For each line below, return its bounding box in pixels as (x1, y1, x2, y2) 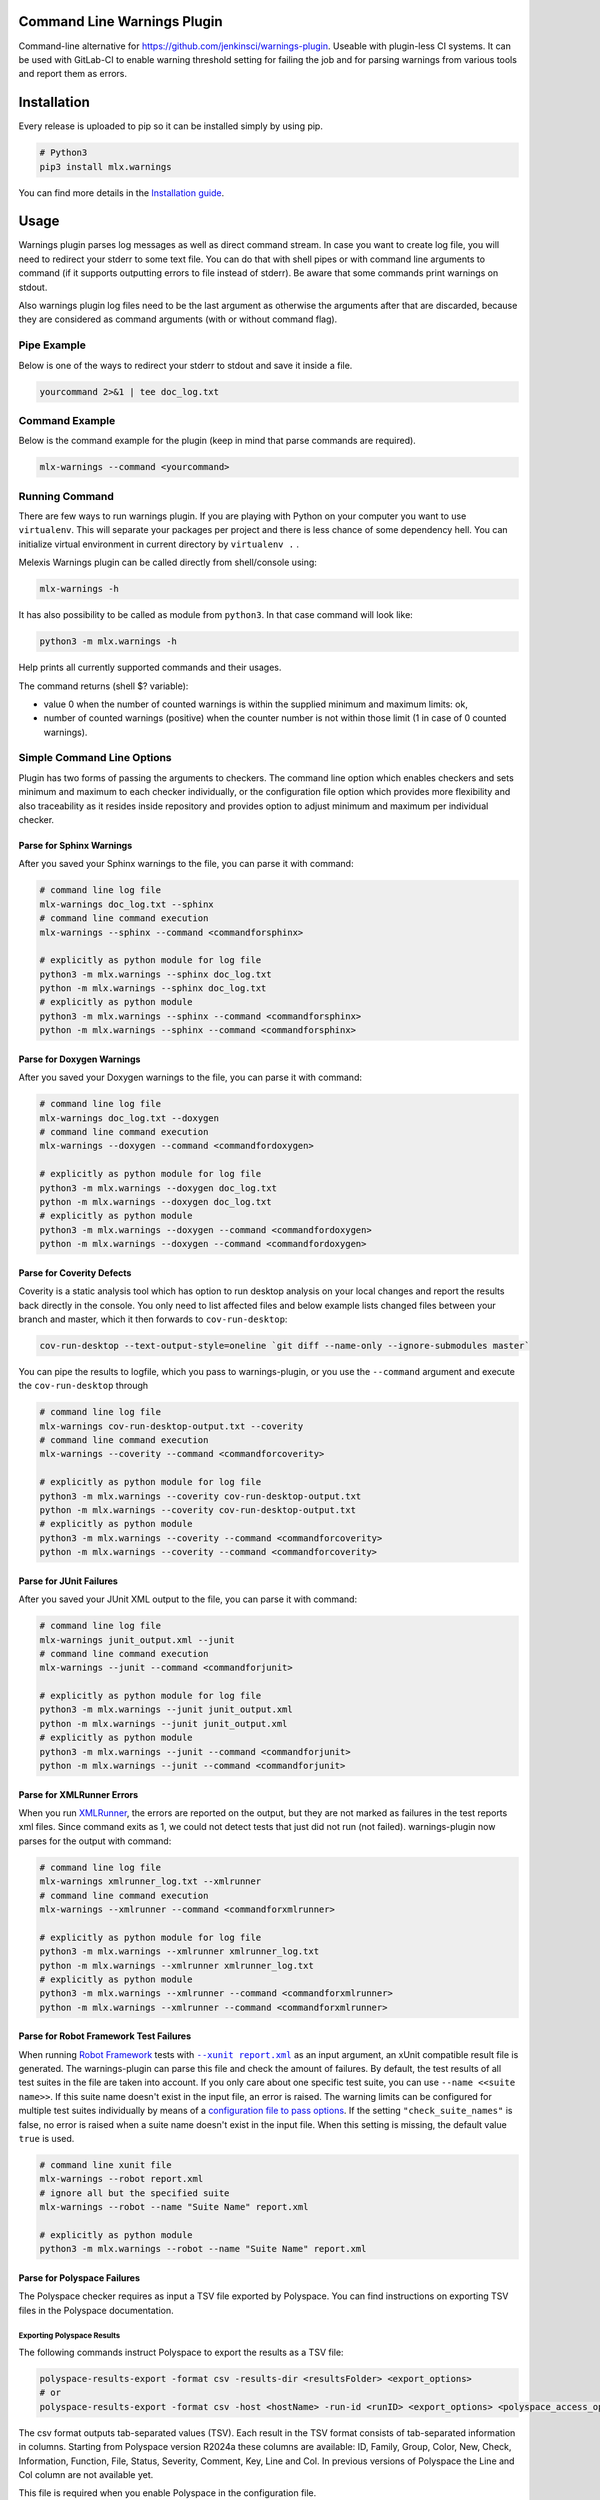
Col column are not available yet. (18, 2469, 154, 2481)
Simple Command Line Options (18, 751, 172, 765)
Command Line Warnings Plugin (18, 13, 224, 30)
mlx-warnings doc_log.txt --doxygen (39, 1112, 220, 1124)
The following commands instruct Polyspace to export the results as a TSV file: (18, 2346, 344, 2359)
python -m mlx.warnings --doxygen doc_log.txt (39, 1196, 272, 1207)
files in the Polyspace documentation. (18, 2304, 174, 2316)
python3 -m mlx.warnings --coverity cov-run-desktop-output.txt (39, 1490, 362, 1502)
